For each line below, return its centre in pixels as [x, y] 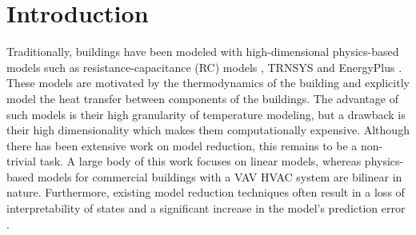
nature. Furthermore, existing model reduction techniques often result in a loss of [206, 192]
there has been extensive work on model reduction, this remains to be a [182, 145]
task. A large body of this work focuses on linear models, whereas [200, 161]
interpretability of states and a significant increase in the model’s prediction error [206, 208]
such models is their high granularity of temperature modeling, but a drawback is [206, 114]
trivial [22, 161]
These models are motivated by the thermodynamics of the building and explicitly [208, 83]
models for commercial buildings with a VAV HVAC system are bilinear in [220, 176]
